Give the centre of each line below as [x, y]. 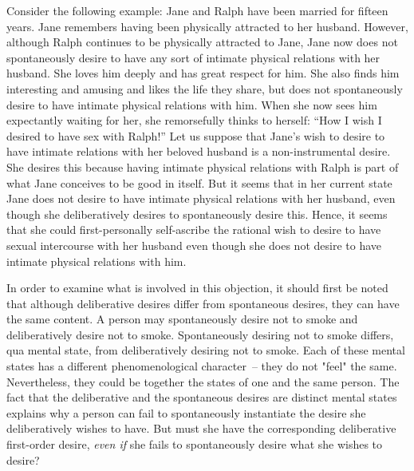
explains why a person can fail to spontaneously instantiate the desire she [186, 412]
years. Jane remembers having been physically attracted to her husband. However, [207, 26]
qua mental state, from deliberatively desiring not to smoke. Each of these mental [206, 350]
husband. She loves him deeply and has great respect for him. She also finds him [203, 73]
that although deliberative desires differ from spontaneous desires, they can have [203, 303]
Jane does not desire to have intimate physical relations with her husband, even [201, 198]
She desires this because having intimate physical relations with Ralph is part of [203, 166]
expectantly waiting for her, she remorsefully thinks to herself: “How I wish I [194, 120]
